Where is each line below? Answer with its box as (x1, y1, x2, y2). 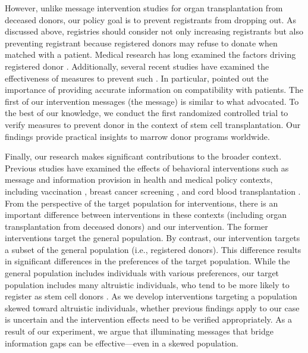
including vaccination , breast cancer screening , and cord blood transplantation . (5, 185, 301, 197)
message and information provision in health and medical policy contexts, (5, 173, 273, 186)
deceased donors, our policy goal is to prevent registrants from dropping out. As (5, 13, 296, 26)
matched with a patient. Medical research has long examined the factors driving (5, 48, 296, 61)
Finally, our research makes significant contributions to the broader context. (5, 150, 282, 163)
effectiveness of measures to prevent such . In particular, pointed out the (5, 71, 269, 84)
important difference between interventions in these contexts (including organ (5, 208, 287, 221)
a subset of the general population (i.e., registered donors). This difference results (5, 243, 301, 255)
